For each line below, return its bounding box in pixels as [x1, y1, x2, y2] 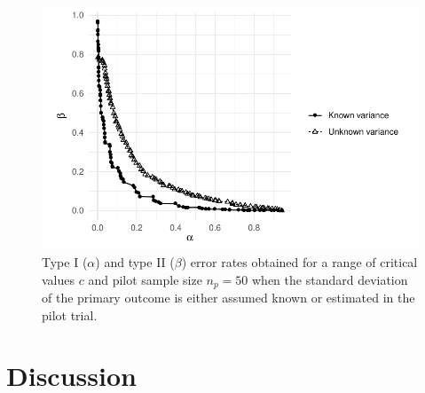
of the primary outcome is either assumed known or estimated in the [42, 288, 415, 307]
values [42, 270, 75, 288]
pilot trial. [42, 305, 98, 324]
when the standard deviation [252, 270, 408, 288]
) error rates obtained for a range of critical [181, 253, 418, 271]
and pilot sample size [88, 270, 202, 288]
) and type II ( [95, 253, 175, 271]
